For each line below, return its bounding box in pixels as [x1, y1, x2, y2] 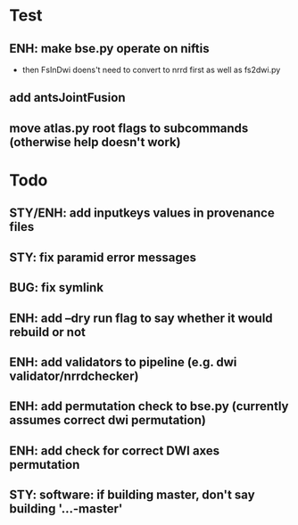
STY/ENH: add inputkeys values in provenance [9, 206, 275, 221]
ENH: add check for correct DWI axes [9, 443, 220, 458]
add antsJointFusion [9, 90, 126, 105]
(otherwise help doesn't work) [9, 135, 181, 150]
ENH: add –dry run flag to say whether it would [9, 310, 274, 325]
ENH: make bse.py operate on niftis [9, 41, 210, 56]
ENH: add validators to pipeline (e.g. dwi [9, 354, 237, 370]
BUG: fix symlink [9, 280, 104, 295]
